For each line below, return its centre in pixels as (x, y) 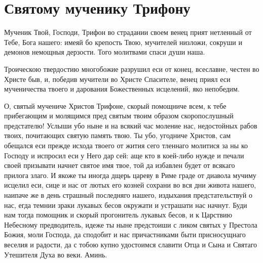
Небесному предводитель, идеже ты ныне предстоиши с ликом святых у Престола (131, 224)
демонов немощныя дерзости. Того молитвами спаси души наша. (105, 52)
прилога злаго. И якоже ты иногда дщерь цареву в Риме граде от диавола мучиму (130, 175)
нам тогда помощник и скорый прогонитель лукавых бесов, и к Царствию (118, 215)
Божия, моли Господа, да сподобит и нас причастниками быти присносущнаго (125, 234)
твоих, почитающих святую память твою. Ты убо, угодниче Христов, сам (117, 135)
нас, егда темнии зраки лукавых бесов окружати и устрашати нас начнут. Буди (126, 205)
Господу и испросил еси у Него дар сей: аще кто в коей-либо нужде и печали (124, 155)
